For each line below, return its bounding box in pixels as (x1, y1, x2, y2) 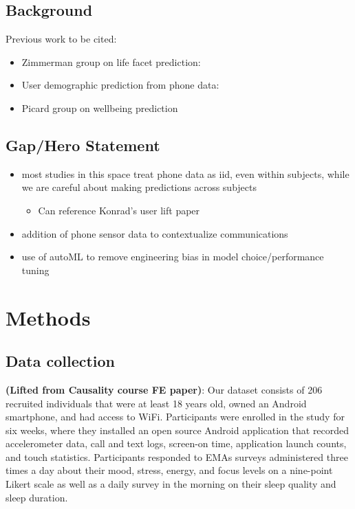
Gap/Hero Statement (6, 134, 160, 155)
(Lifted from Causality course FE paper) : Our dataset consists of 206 (6, 382, 323, 396)
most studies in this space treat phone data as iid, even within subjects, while (21, 166, 349, 181)
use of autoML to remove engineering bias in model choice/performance (21, 249, 324, 264)
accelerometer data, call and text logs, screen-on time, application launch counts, (6, 436, 347, 451)
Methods (6, 303, 91, 331)
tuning (21, 262, 50, 277)
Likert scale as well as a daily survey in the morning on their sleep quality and (6, 477, 336, 491)
